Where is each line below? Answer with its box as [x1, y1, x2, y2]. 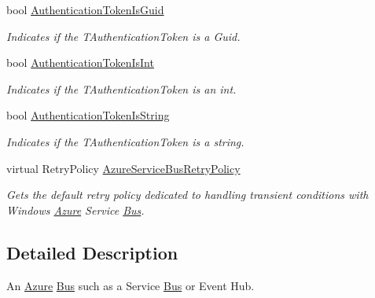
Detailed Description [6, 240, 178, 264]
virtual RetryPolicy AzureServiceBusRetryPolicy [6, 160, 241, 176]
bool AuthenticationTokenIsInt [6, 54, 154, 71]
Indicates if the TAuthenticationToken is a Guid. [6, 28, 241, 44]
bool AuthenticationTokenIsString [6, 107, 170, 123]
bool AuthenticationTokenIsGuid [6, 2, 164, 17]
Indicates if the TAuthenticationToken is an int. [6, 80, 237, 97]
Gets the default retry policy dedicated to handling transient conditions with [6, 186, 369, 203]
